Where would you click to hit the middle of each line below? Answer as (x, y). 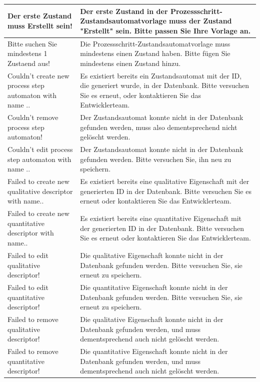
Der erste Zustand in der (124, 11)
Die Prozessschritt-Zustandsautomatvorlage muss (155, 43)
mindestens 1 (27, 53)
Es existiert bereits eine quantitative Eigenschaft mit (161, 218)
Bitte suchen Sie (32, 43)
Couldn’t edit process (40, 149)
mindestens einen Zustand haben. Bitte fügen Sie (155, 53)
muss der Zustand (200, 21)
